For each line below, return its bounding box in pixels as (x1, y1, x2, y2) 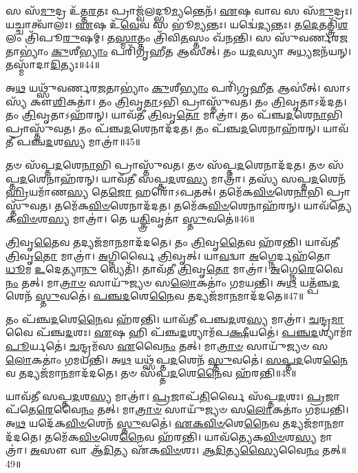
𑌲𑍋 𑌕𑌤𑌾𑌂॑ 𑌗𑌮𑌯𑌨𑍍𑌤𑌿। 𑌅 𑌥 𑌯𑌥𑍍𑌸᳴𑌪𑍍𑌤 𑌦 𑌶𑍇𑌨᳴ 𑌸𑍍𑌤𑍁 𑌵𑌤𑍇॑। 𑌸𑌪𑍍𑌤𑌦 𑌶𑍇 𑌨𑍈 (6, 352, 348, 366)
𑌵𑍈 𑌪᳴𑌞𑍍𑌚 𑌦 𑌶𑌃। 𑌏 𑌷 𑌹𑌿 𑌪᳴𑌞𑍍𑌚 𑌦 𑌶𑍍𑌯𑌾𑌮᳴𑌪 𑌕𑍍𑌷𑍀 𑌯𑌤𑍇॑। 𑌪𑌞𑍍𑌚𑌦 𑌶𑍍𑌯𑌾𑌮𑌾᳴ (6, 325, 352, 339)
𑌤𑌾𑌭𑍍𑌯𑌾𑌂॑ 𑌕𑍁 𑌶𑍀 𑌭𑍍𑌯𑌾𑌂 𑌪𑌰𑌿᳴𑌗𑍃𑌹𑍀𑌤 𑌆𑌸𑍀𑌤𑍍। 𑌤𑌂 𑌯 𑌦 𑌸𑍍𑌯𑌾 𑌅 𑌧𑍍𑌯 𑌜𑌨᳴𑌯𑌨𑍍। (6, 43, 352, 58)
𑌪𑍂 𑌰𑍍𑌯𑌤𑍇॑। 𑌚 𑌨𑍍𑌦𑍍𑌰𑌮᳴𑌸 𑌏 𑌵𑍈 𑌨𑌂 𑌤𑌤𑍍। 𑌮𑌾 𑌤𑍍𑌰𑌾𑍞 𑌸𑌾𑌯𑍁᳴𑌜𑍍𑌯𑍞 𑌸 (6, 339, 328, 353)
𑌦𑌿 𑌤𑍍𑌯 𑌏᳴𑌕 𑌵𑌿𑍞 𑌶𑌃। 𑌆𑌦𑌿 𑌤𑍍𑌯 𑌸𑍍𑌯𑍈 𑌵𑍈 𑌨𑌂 (103, 443, 319, 457)
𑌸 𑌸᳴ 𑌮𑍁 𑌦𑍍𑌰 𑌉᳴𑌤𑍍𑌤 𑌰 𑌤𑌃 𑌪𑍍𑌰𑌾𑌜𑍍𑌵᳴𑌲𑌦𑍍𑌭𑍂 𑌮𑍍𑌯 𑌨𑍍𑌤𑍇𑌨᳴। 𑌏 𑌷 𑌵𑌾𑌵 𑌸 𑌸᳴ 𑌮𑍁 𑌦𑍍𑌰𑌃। (6, 3, 352, 17)
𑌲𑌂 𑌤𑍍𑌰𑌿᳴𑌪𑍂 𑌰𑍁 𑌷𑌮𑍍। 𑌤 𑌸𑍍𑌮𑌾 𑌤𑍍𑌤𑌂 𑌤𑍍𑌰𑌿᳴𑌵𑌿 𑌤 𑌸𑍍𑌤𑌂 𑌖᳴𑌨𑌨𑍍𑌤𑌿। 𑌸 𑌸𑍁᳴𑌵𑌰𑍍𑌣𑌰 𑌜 (6, 30, 348, 45)
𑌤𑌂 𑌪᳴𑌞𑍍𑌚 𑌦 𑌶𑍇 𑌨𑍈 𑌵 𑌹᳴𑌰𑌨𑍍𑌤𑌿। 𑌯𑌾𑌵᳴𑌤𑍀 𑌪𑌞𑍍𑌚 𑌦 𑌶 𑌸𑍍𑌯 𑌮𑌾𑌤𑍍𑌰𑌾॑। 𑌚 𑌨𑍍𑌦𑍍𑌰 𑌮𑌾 (6, 311, 344, 326)
